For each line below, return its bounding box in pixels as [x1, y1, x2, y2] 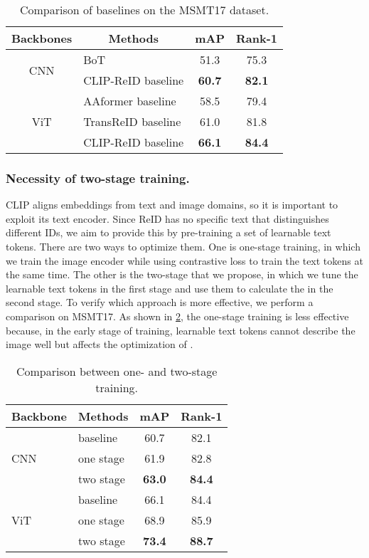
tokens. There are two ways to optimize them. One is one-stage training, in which [6, 239, 360, 253]
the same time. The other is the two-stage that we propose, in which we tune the [6, 267, 358, 282]
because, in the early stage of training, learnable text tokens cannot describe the [6, 322, 355, 337]
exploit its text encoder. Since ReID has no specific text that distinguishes [6, 211, 329, 226]
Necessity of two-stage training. [6, 169, 190, 186]
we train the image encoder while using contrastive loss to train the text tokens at [6, 253, 363, 268]
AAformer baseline [83, 93, 176, 109]
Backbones [11, 30, 73, 46]
